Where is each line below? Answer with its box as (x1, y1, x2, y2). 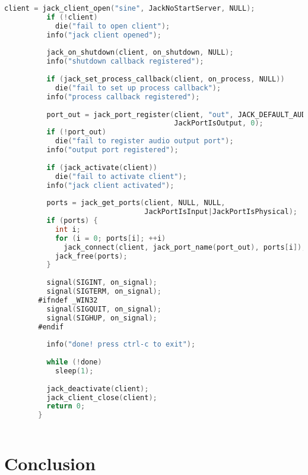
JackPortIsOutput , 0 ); (174, 119, 263, 128)
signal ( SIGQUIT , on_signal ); (46, 304, 161, 313)
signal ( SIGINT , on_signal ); (46, 278, 157, 287)
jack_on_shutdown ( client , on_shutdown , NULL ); (46, 48, 234, 57)
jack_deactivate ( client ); (46, 384, 149, 393)
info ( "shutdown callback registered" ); (46, 57, 204, 66)
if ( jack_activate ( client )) (46, 163, 157, 172)
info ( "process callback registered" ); (46, 92, 200, 101)
